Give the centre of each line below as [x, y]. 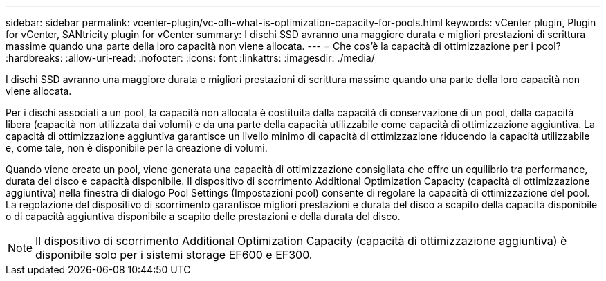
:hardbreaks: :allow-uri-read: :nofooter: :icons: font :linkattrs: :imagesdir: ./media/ [190, 58]
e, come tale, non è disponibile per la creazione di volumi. [137, 148]
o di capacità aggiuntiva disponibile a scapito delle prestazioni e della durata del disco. [203, 216]
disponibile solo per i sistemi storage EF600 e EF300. [174, 255]
